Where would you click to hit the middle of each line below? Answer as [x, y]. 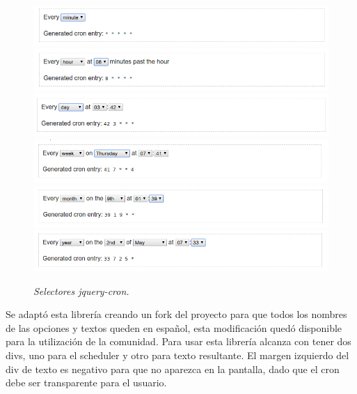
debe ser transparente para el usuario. [86, 382]
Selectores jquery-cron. [81, 290]
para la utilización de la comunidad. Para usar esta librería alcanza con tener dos [178, 341]
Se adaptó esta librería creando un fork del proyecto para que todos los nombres [176, 314]
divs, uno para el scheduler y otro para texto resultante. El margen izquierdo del [177, 355]
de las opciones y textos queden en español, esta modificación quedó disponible [174, 327]
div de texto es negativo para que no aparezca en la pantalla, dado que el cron [173, 369]
